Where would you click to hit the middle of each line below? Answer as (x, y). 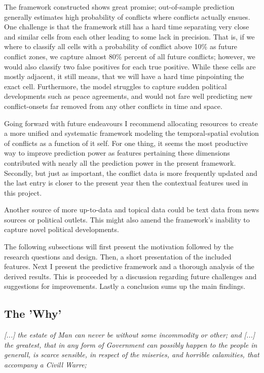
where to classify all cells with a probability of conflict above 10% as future (121, 46)
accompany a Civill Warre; (45, 365)
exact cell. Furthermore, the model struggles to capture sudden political (116, 86)
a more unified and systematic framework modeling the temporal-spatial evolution (131, 133)
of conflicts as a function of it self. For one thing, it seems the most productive (126, 143)
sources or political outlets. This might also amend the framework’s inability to (127, 219)
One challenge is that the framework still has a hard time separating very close (127, 27)
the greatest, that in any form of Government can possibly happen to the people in (131, 344)
